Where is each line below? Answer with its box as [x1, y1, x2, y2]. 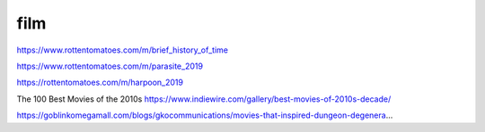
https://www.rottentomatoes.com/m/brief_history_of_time [16, 45, 229, 55]
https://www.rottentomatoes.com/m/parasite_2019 [16, 61, 204, 71]
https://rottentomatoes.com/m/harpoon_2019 [16, 77, 184, 88]
